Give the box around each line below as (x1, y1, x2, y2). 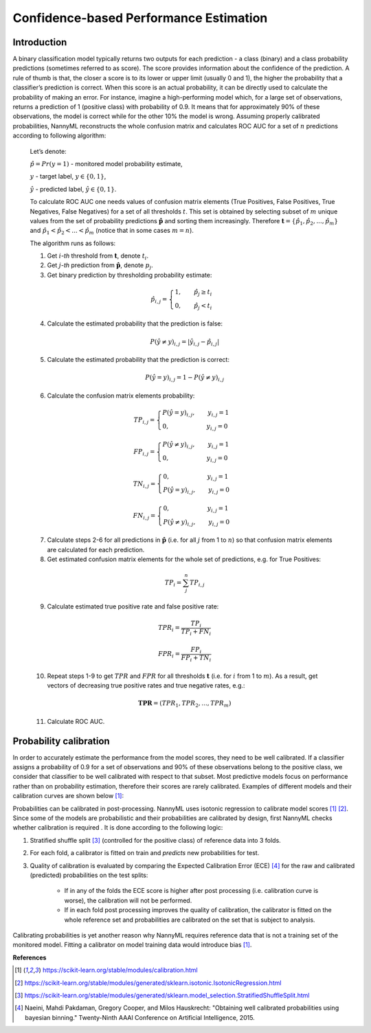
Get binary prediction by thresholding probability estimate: (47, 271, 212, 279)
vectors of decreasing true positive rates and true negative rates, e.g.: (47, 681, 245, 690)
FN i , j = (133, 512, 156, 521)
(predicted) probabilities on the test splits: (30, 871, 148, 879)
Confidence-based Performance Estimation (12, 10, 268, 25)
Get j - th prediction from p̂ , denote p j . (47, 261, 154, 271)
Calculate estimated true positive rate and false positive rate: (47, 602, 219, 611)
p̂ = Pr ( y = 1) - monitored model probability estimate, (30, 159, 183, 168)
